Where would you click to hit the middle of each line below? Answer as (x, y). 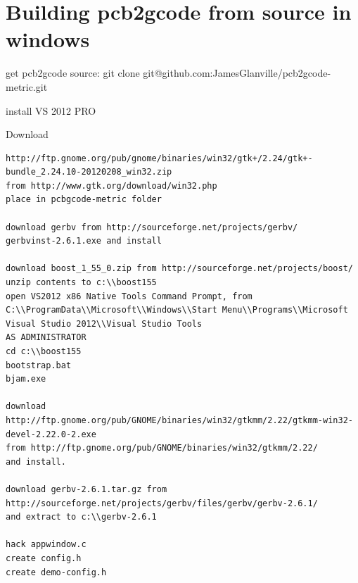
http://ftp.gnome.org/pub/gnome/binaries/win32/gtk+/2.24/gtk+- (159, 158)
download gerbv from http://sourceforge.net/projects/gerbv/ (152, 227)
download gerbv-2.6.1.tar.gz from (87, 489)
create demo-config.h (56, 572)
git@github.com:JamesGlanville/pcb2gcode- (237, 73)
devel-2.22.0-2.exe (51, 434)
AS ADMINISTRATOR (46, 338)
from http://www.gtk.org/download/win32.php (111, 186)
